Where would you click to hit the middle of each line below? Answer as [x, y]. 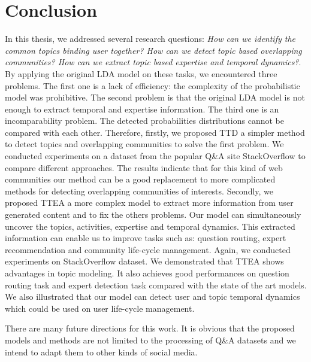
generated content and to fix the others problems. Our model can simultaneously [153, 215]
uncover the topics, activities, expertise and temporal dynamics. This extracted [150, 226]
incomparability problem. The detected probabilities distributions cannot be [144, 121]
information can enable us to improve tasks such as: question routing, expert [146, 238]
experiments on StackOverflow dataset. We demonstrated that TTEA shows [144, 261]
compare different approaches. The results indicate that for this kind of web [144, 167]
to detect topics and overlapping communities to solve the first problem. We [144, 144]
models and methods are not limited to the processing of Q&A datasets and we [150, 340]
